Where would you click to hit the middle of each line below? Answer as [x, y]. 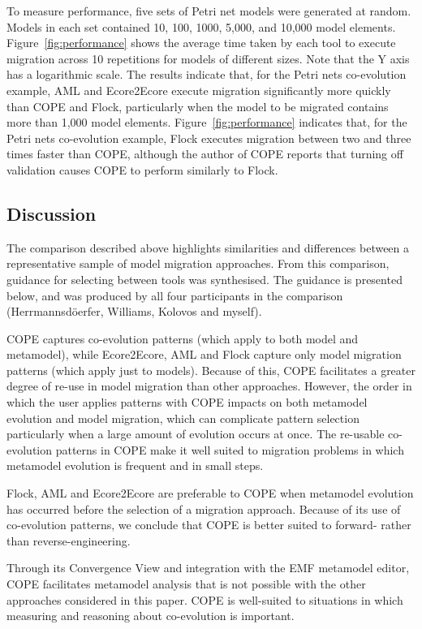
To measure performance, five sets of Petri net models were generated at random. [209, 11]
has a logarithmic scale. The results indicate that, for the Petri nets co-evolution [207, 74]
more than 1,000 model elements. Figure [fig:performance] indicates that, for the [207, 122]
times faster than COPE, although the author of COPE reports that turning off [205, 154]
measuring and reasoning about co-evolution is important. [151, 616]
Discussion [52, 213]
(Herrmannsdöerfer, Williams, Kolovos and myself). [134, 311]
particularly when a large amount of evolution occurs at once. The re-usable [196, 434]
